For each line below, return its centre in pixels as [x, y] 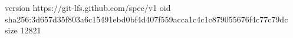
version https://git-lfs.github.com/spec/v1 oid [88, 7]
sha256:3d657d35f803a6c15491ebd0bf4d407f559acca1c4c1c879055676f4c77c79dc [146, 19]
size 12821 [23, 30]
